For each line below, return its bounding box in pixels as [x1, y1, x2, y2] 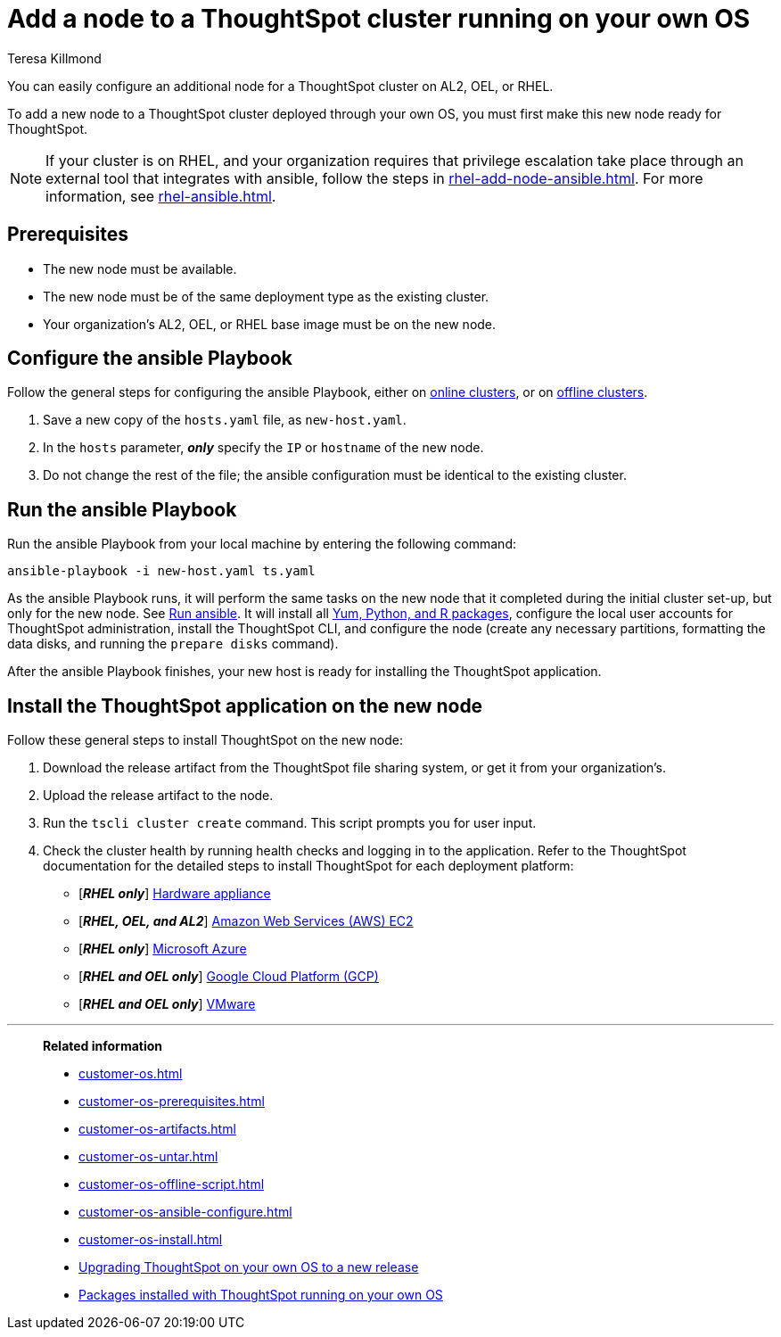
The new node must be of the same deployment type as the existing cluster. [43, 288, 489, 304]
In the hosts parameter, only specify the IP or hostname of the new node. [43, 440, 484, 456]
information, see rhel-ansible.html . [45, 186, 276, 205]
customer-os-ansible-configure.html [78, 1204, 292, 1220]
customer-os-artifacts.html [78, 1121, 236, 1137]
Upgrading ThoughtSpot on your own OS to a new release [78, 1259, 419, 1275]
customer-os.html [78, 1066, 183, 1082]
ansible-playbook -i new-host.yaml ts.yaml [7, 564, 316, 579]
